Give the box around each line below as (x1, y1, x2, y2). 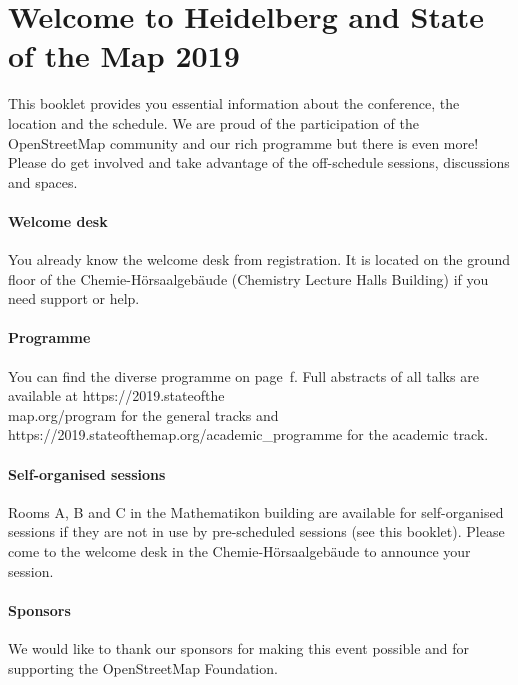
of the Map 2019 (8, 35, 240, 76)
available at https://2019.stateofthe (8, 385, 225, 406)
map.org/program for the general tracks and (8, 404, 279, 425)
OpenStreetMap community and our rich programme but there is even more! (8, 132, 479, 153)
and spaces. (8, 171, 78, 192)
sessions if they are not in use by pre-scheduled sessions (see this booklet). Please (8, 521, 505, 542)
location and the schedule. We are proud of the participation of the (8, 112, 419, 133)
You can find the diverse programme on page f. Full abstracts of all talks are (8, 365, 479, 386)
